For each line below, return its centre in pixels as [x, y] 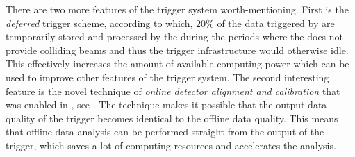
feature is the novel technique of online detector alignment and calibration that [173, 91]
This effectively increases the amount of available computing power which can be [177, 64]
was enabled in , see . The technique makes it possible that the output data [166, 105]
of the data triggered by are [276, 23]
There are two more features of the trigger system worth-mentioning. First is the [177, 9]
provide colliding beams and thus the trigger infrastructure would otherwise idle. [177, 50]
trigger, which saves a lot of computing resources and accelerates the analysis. [171, 145]
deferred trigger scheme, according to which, [99, 23]
